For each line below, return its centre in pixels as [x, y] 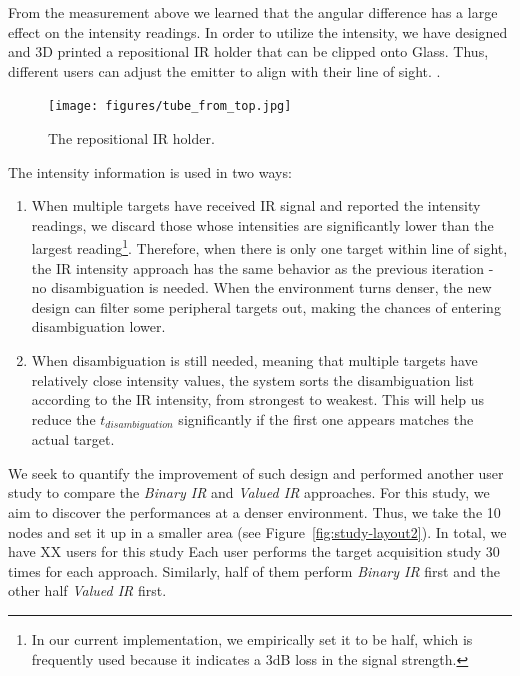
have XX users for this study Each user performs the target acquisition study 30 [254, 551]
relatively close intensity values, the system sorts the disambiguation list [252, 379]
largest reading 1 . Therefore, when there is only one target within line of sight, [269, 247]
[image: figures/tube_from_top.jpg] [170, 106]
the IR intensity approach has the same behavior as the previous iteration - [262, 267]
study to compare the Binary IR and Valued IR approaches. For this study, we [249, 492]
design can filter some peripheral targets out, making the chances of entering [266, 306]
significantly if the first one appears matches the [326, 418]
